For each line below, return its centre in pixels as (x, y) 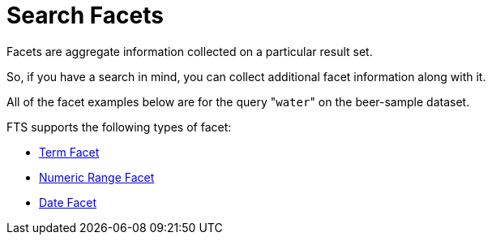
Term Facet (69, 152)
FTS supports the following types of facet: (119, 127)
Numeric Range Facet (97, 177)
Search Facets (85, 15)
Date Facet (68, 202)
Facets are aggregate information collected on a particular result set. (190, 51)
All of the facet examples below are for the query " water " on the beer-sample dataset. (238, 101)
